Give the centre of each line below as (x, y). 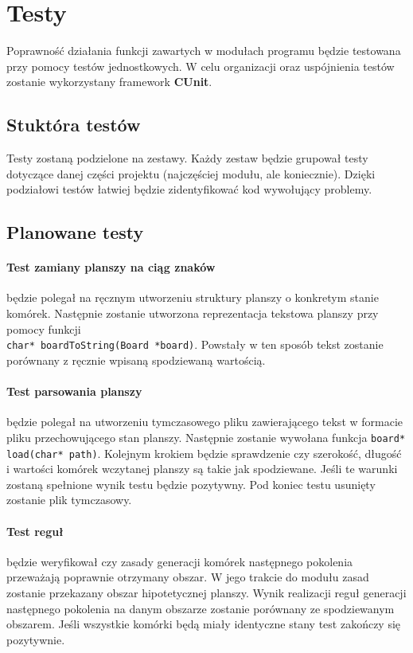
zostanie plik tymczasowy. (69, 500)
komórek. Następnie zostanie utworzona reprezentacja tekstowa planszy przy (193, 313)
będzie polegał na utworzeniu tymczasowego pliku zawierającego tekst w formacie (205, 422)
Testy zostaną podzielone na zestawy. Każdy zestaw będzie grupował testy (187, 158)
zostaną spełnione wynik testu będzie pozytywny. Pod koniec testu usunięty (191, 484)
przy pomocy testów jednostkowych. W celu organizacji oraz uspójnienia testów (201, 66)
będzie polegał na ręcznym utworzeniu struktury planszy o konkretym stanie (193, 297)
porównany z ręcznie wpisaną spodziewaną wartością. (136, 360)
